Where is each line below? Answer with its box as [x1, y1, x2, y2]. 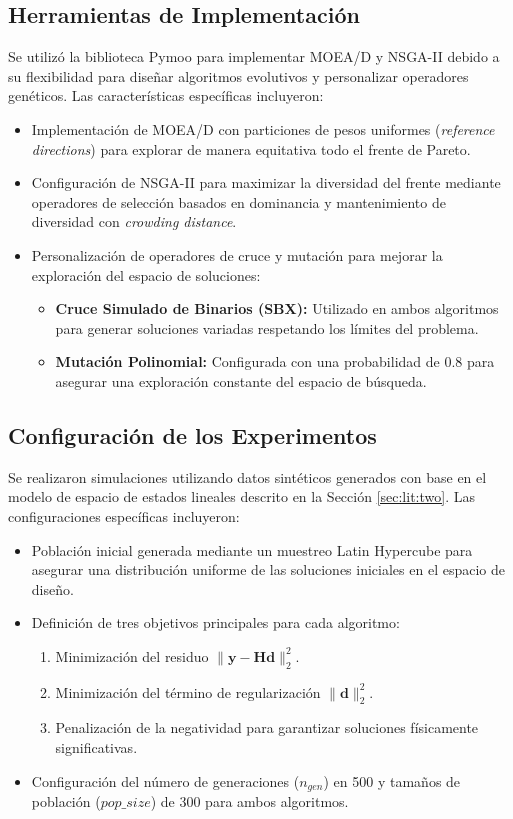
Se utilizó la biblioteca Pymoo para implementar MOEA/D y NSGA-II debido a [8, 46, 500, 67]
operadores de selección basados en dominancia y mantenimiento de [31, 191, 446, 212]
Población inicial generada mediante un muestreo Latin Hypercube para [31, 539, 473, 560]
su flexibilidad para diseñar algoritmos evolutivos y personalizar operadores [8, 65, 469, 86]
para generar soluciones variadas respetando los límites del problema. [55, 317, 479, 338]
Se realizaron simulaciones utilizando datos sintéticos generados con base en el [8, 466, 487, 487]
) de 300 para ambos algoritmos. [150, 791, 349, 812]
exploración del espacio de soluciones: [31, 264, 261, 285]
